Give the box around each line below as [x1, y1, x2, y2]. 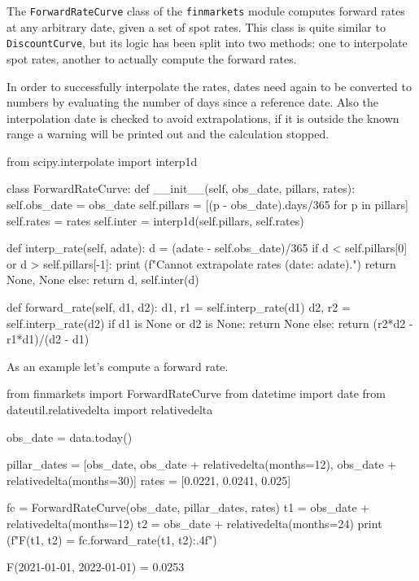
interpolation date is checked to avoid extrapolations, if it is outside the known [7, 109, 399, 126]
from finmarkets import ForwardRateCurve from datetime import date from [7, 385, 386, 402]
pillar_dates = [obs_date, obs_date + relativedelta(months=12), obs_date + [7, 456, 397, 473]
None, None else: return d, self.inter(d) [7, 271, 199, 288]
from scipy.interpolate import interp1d [7, 152, 198, 169]
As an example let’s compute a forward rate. [7, 357, 229, 374]
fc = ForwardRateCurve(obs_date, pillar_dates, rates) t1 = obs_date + [7, 499, 370, 516]
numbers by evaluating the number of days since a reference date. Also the [7, 94, 378, 111]
